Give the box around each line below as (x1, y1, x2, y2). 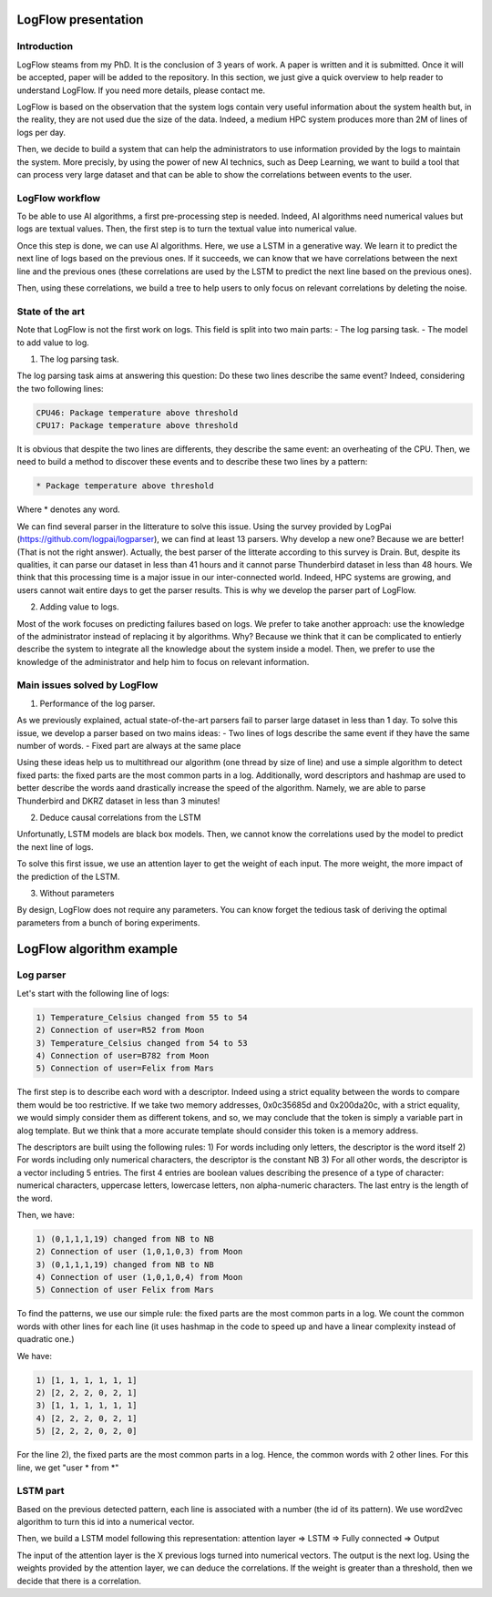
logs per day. (16, 127, 67, 138)
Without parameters (39, 887, 115, 898)
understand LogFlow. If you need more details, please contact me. (16, 85, 266, 96)
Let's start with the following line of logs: (16, 988, 169, 998)
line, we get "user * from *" (16, 1462, 119, 1473)
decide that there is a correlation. (16, 1575, 141, 1586)
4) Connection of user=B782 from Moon (36, 1050, 210, 1061)
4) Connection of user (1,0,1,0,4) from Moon (36, 1272, 243, 1283)
